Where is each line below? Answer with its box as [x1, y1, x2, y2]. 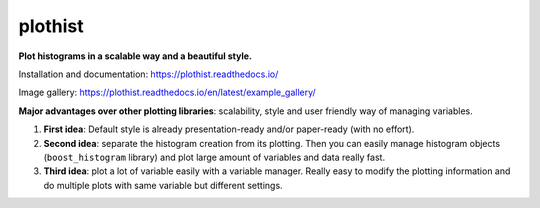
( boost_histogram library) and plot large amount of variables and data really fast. [43, 151, 385, 163]
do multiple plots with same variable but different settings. [43, 179, 284, 191]
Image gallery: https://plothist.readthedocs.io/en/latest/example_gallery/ [18, 86, 317, 99]
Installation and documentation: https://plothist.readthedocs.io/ [18, 68, 279, 80]
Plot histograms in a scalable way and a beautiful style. [18, 50, 252, 62]
